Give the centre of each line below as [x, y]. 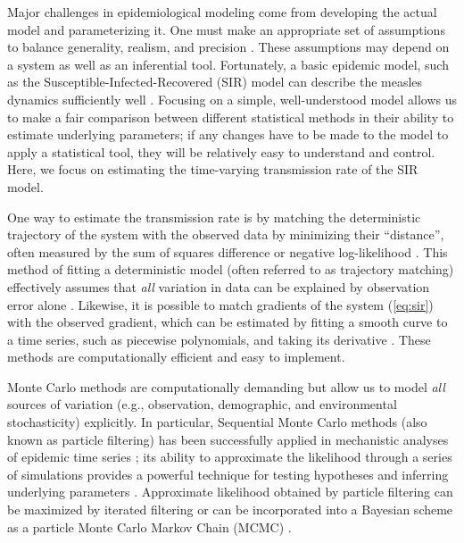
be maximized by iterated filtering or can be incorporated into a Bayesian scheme [230, 510]
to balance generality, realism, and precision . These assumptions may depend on [228, 47]
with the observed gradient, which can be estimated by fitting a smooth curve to [228, 322]
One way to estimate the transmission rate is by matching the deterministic [214, 217]
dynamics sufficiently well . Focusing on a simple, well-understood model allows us [232, 99]
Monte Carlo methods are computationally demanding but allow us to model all [226, 386]
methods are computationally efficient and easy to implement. [176, 357]
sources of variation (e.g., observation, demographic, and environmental [202, 404]
